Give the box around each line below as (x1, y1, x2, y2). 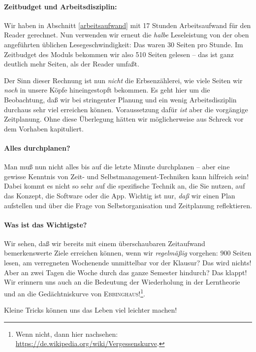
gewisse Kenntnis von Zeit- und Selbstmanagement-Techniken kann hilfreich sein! (4, 171, 249, 181)
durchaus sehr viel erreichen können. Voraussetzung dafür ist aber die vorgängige (4, 104, 248, 114)
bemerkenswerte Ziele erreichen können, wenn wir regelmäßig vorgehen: (4, 248, 218, 258)
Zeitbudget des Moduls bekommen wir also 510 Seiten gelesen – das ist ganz (4, 49, 234, 59)
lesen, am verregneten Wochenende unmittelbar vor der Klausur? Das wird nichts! (4, 257, 252, 268)
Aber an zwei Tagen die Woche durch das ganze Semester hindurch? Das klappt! (4, 267, 247, 277)
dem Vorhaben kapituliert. (4, 123, 84, 133)
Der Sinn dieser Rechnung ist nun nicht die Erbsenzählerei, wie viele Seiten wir (4, 75, 243, 85)
